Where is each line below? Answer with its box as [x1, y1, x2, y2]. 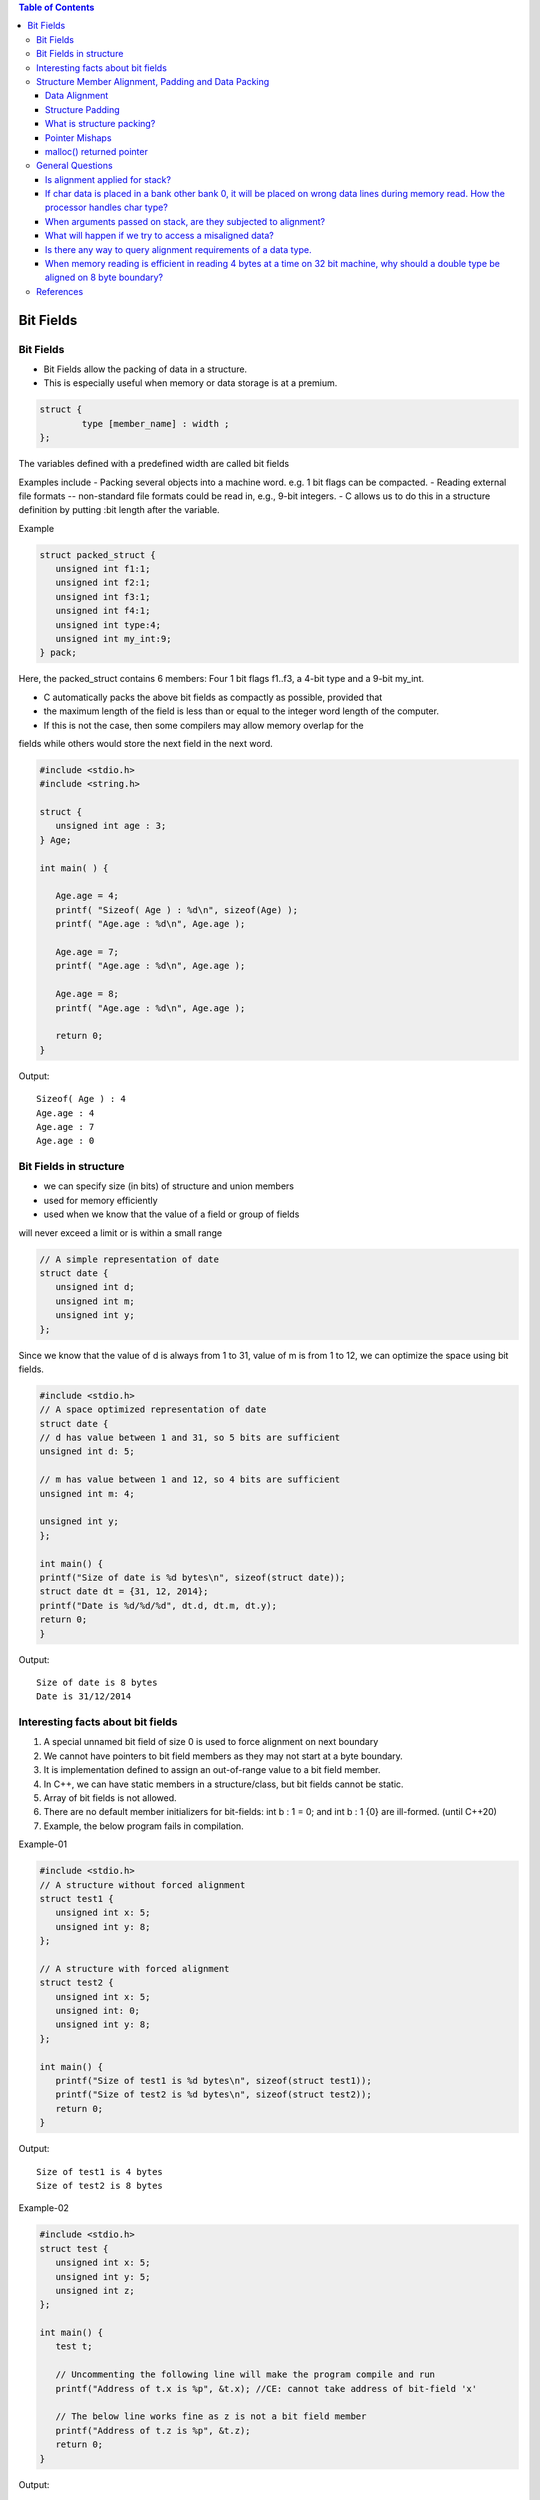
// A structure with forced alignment [39, 1963, 230, 1974]
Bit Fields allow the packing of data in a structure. [43, 363, 248, 375]
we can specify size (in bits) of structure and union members [43, 1180, 295, 1192]
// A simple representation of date [39, 1253, 220, 1265]
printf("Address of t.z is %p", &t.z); [55, 2425, 251, 2436]
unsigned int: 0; [55, 2005, 140, 2017]
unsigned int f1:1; [55, 563, 151, 575]
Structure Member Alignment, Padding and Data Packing [36, 75, 270, 87]
